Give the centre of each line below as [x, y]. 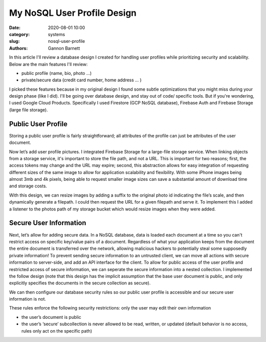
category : [19, 34]
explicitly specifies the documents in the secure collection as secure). [80, 283]
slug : [14, 41]
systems [56, 34]
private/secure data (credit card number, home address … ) [82, 80]
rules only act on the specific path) [57, 331]
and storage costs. [28, 186]
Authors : [18, 48]
